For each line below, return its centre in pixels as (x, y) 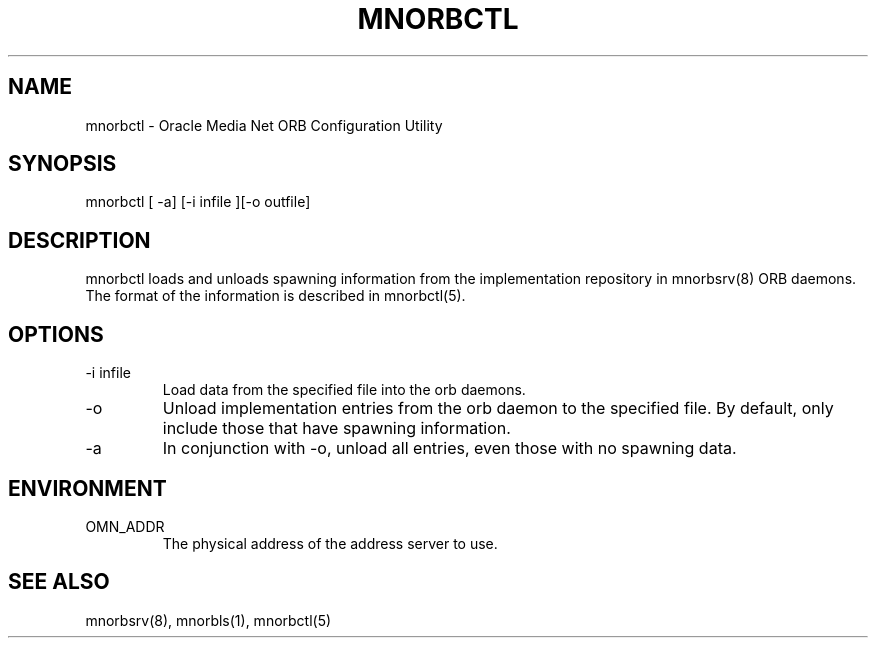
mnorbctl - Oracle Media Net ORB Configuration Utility (264, 125)
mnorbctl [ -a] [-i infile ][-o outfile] (198, 202)
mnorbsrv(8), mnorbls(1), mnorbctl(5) (208, 620)
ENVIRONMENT (87, 488)
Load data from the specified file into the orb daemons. (344, 390)
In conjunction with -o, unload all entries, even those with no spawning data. (449, 448)
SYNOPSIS (62, 164)
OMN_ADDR (125, 526)
